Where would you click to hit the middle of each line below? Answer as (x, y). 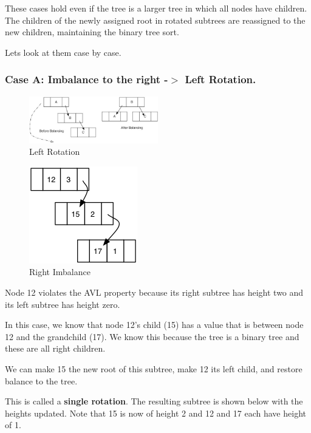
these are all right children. (55, 348)
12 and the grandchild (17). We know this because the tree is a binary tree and (152, 336)
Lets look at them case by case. (63, 52)
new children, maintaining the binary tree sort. (92, 32)
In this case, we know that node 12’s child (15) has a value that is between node (154, 325)
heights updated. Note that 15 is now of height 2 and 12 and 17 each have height (155, 413)
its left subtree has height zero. (63, 304)
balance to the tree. (41, 380)
